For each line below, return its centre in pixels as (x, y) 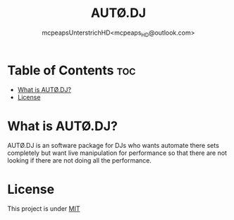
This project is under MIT (44, 209)
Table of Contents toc (72, 70)
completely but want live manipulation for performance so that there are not (117, 153)
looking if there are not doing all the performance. (80, 161)
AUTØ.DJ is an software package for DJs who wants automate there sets (113, 146)
